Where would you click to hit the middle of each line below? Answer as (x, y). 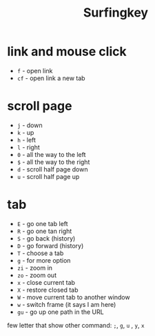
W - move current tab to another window (73, 297)
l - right (28, 147)
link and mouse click (67, 52)
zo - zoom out (37, 275)
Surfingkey (116, 13)
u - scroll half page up (48, 176)
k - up (25, 132)
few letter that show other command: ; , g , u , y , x (76, 325)
